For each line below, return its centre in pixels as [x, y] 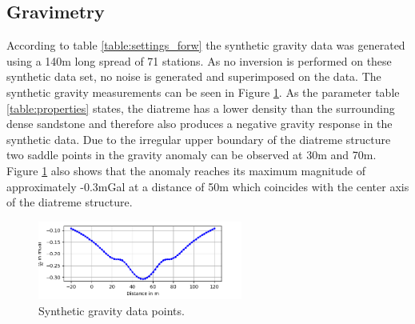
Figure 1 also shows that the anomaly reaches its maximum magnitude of [186, 170]
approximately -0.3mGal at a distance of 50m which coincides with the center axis [208, 186]
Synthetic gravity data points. [112, 310]
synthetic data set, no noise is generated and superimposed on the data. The [194, 76]
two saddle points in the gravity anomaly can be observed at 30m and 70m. [192, 155]
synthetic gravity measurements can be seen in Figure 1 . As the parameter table [203, 92]
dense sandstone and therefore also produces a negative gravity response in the [200, 124]
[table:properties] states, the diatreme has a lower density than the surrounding [201, 108]
